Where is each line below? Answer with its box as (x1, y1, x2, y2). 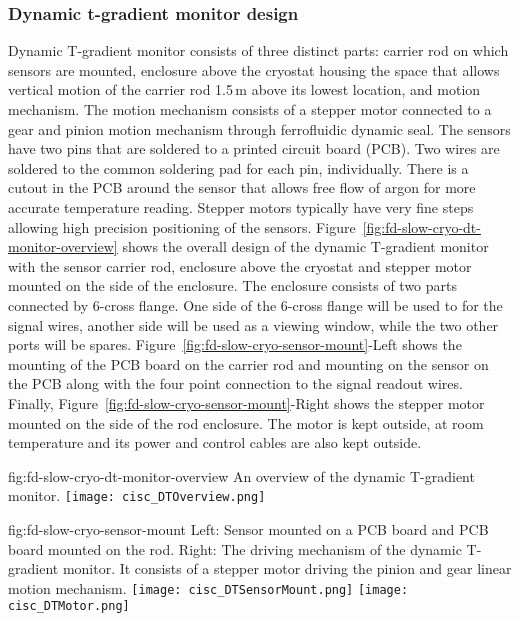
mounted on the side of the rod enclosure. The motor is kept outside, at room (8, 412, 484, 433)
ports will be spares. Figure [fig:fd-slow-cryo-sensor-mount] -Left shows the (8, 334, 462, 355)
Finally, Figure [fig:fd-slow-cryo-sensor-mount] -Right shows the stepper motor (8, 392, 485, 413)
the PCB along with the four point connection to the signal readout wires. (8, 373, 463, 394)
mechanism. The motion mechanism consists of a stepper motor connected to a (8, 99, 492, 119)
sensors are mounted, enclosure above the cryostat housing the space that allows (8, 59, 500, 80)
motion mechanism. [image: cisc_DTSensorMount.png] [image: (8, 577, 409, 598)
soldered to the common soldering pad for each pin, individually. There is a (8, 157, 469, 178)
